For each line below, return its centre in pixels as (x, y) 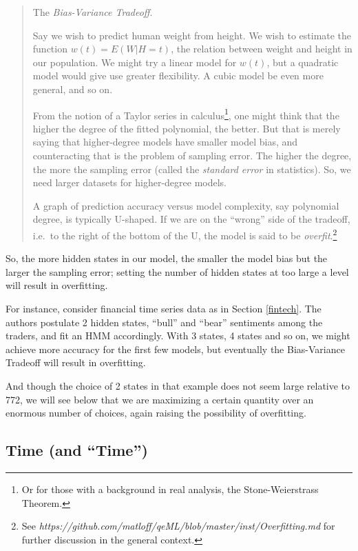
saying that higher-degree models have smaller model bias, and (165, 142)
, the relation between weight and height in (262, 49)
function (50, 49)
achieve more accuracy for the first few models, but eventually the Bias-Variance (175, 349)
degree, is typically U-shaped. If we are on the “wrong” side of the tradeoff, (191, 219)
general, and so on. (73, 89)
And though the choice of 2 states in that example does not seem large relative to (178, 385)
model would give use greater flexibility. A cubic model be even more (178, 76)
